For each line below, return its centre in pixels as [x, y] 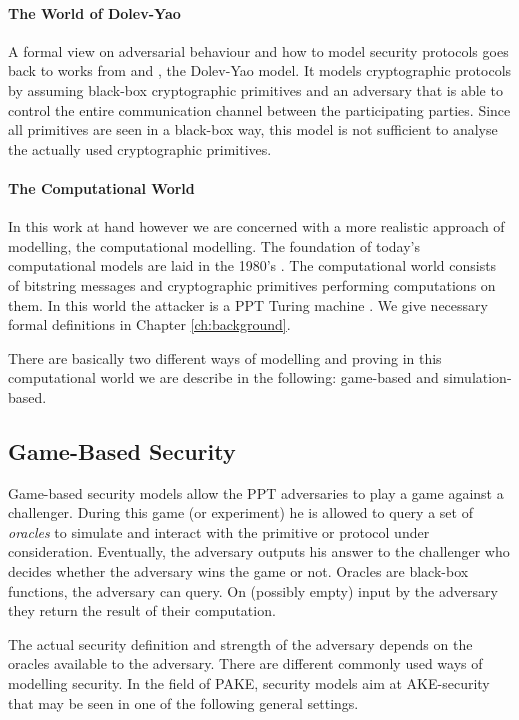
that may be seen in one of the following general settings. [183, 702]
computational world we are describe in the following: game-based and [223, 377]
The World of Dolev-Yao [94, 12]
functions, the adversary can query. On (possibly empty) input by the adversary [253, 590]
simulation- [477, 377]
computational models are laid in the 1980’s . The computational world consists [252, 265]
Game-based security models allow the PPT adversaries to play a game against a [256, 492]
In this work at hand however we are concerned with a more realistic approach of [256, 226]
